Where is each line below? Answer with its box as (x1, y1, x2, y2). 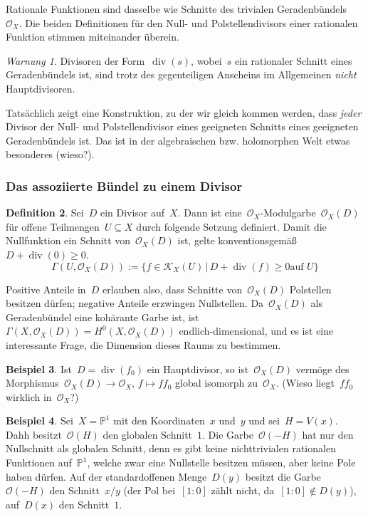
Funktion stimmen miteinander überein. (6, 29, 179, 44)
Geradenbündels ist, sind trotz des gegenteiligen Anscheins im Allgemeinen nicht (6, 67, 357, 82)
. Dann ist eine (177, 205, 242, 220)
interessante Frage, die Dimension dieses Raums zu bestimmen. (6, 337, 281, 352)
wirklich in (6, 389, 52, 404)
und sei (248, 413, 280, 428)
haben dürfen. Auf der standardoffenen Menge (6, 469, 207, 484)
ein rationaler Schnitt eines (234, 53, 352, 68)
